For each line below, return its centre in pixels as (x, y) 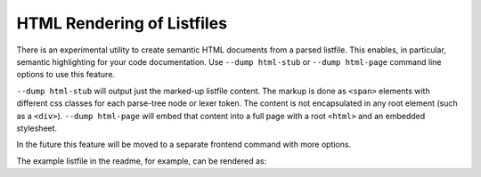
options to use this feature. (66, 75)
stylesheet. (37, 128)
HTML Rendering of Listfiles (122, 23)
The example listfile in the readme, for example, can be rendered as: (142, 161)
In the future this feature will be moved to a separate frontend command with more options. (184, 145)
